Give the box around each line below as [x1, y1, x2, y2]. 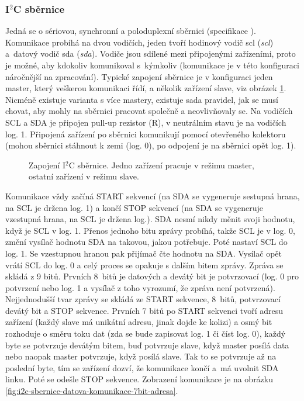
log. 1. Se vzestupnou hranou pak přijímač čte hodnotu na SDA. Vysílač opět [5, 247, 282, 259]
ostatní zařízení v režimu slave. [29, 170, 139, 182]
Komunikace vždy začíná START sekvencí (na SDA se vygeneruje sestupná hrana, [5, 189, 300, 202]
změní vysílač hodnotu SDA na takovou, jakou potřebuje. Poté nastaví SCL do [5, 236, 288, 248]
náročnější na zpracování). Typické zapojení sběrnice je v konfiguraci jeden [5, 70, 273, 82]
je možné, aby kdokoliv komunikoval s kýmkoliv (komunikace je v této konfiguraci [5, 59, 299, 71]
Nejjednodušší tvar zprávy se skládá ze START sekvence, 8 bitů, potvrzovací [5, 293, 281, 305]
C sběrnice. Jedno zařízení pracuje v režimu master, [68, 158, 254, 171]
